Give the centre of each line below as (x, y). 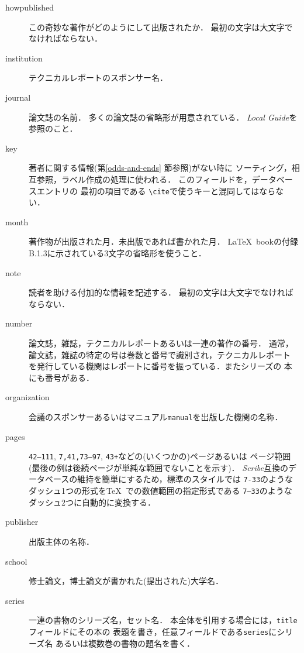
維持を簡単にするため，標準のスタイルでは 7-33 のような (185, 479)
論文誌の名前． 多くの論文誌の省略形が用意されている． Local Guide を (163, 117)
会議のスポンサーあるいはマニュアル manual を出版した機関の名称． (156, 416)
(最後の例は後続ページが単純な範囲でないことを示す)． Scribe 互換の (158, 467)
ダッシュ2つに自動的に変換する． (92, 502)
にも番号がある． (61, 377)
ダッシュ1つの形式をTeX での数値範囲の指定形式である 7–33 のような (160, 491)
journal (18, 97)
